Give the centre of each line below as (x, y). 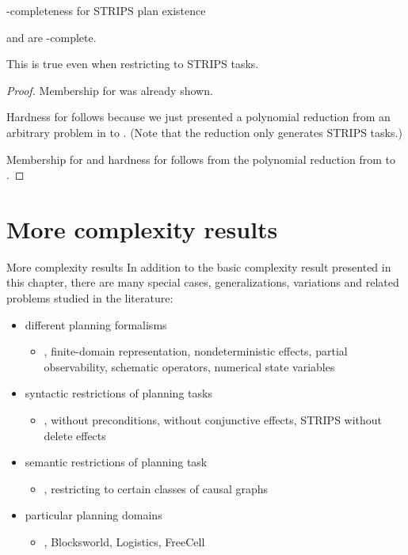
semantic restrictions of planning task (116, 462)
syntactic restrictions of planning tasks (118, 393)
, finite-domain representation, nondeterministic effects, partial (196, 351)
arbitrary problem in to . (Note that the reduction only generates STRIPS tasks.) (204, 132)
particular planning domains (93, 515)
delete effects (75, 435)
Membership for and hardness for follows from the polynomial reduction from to (201, 159)
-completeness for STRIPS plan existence (106, 10)
